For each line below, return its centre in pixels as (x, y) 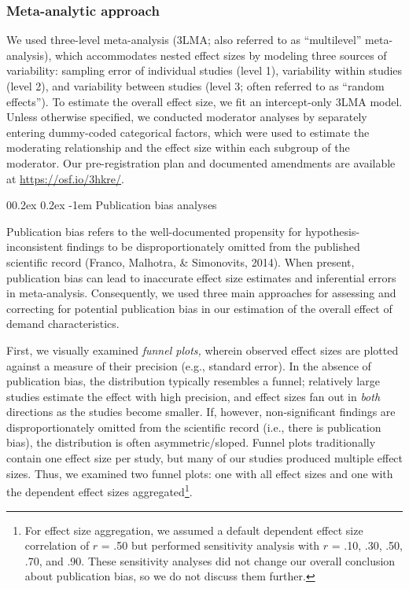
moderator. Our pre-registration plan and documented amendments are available (201, 162)
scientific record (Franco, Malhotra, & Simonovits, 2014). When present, (181, 261)
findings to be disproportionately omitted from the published (213, 247)
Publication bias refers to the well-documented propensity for (154, 231)
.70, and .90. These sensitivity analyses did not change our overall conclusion (210, 560)
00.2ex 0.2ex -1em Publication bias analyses (112, 205)
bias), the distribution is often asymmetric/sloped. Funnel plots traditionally (191, 442)
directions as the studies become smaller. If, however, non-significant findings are (201, 412)
